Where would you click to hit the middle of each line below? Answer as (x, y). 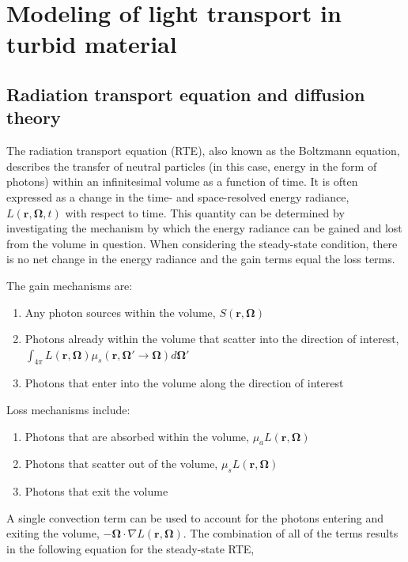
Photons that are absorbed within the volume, (137, 436)
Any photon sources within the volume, (120, 312)
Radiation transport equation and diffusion (186, 94)
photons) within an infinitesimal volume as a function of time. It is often (182, 181)
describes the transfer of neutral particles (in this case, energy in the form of (192, 166)
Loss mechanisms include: (68, 410)
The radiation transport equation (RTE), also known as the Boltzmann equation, (203, 151)
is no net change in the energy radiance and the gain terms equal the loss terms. (201, 259)
